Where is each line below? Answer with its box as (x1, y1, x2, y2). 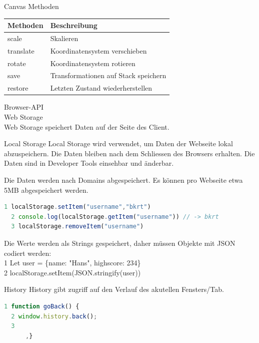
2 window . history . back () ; (11, 312, 97, 320)
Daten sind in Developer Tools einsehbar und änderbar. (4, 158, 174, 168)
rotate (7, 58, 26, 68)
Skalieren (50, 33, 78, 43)
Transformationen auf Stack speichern (50, 70, 166, 81)
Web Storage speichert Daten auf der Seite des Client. (4, 121, 169, 132)
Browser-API (4, 102, 44, 112)
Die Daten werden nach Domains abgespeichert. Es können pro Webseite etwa (4, 174, 243, 185)
